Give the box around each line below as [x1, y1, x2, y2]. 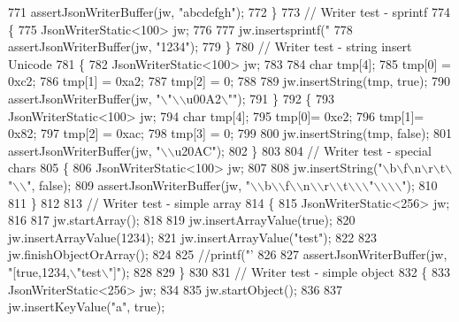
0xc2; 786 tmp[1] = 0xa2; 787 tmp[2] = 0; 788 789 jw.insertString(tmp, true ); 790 [8, 72, 450, 90]
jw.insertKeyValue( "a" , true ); [8, 297, 165, 316]
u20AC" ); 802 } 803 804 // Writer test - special [174, 141, 432, 159]
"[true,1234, [8, 262, 70, 280]
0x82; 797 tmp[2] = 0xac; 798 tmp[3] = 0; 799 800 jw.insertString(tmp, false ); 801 [8, 124, 452, 142]
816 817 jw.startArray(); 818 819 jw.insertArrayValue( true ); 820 [8, 211, 356, 229]
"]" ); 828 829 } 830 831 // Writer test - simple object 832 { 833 [108, 262, 450, 280]
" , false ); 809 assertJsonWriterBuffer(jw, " [27, 175, 251, 194]
